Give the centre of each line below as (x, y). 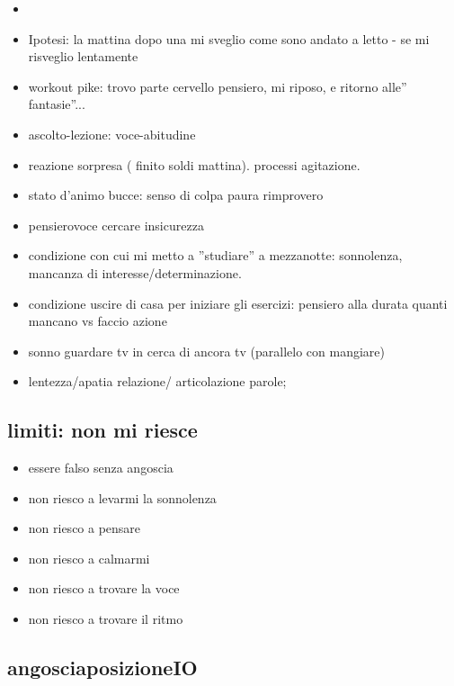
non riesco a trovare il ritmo (106, 619)
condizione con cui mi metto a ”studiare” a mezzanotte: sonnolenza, (215, 255)
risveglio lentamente (83, 56)
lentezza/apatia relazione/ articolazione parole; (157, 381)
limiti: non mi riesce (102, 430)
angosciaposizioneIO (102, 668)
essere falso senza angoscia (101, 468)
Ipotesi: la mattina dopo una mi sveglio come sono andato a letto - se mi (229, 38)
